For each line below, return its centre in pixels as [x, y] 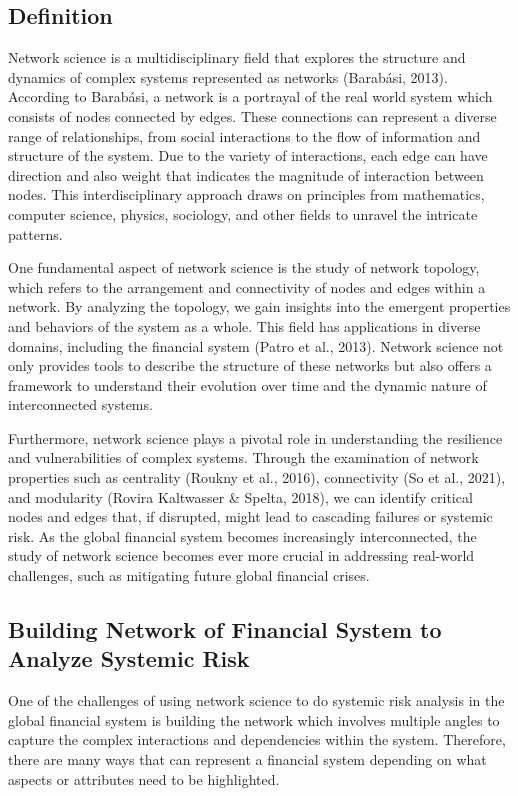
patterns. [35, 233]
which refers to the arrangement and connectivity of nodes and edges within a [247, 286]
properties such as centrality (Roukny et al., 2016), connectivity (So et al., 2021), [257, 477]
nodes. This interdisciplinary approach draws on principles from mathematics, [246, 194]
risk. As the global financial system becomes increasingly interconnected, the [242, 535]
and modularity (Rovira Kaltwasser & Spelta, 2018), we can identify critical [240, 496]
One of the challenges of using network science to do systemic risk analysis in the [256, 700]
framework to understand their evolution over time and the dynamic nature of [247, 384]
